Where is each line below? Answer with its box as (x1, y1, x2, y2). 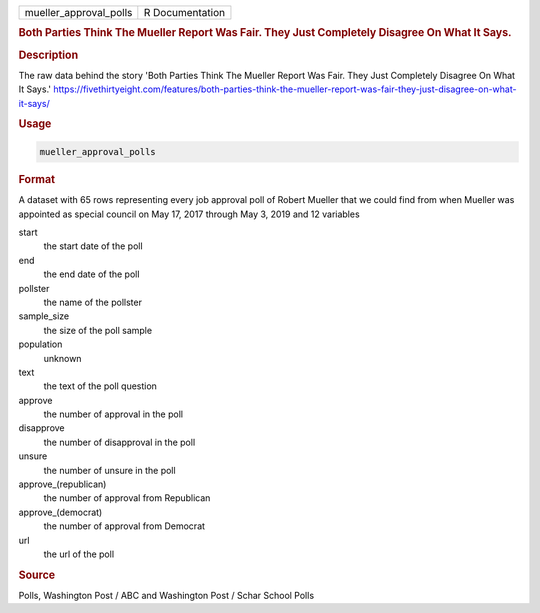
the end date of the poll (43, 268, 140, 280)
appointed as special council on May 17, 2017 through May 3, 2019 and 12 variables (18, 208, 360, 220)
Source (18, 568, 56, 582)
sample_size (18, 310, 70, 322)
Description (18, 48, 79, 62)
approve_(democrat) (18, 506, 103, 518)
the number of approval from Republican (43, 492, 211, 504)
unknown (43, 352, 82, 364)
